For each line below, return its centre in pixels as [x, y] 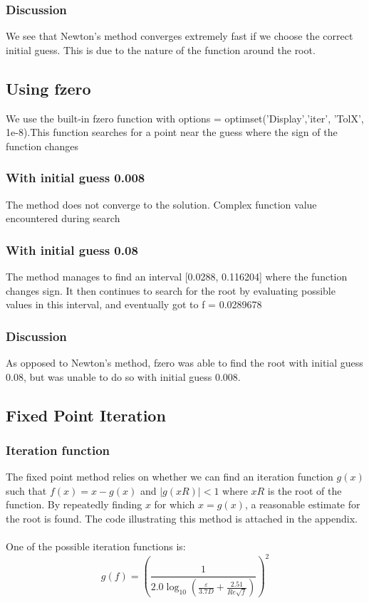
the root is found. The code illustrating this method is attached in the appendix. [182, 518]
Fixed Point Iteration [86, 415]
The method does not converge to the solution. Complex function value [161, 204]
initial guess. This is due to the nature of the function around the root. [161, 49]
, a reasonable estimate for [302, 504]
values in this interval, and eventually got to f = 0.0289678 [134, 304]
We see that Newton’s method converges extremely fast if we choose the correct [180, 36]
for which [175, 504]
